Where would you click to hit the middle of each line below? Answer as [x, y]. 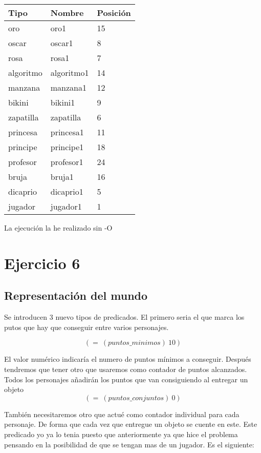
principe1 [67, 147]
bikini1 [63, 102]
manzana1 [68, 87]
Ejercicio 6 [42, 263]
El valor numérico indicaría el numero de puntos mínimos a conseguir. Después [128, 359]
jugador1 [66, 206]
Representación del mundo [76, 295]
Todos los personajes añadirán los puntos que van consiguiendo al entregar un [126, 379]
